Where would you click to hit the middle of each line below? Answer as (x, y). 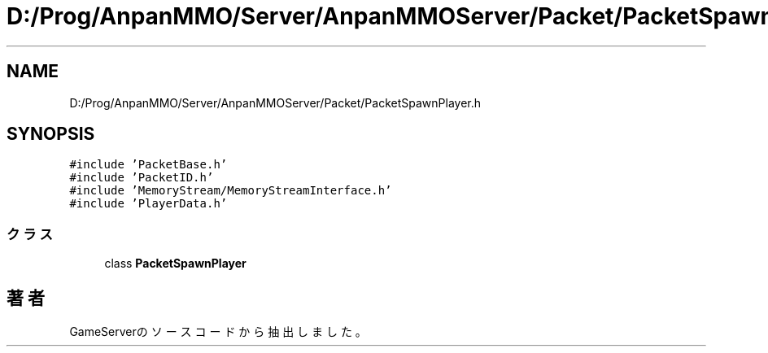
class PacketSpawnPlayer (175, 264)
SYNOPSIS (51, 134)
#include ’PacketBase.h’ (148, 165)
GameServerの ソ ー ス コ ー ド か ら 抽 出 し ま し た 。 (218, 332)
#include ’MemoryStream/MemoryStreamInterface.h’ (231, 191)
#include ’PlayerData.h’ (148, 204)
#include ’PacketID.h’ (142, 178)
